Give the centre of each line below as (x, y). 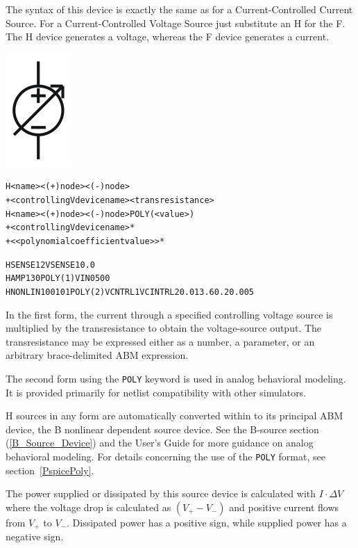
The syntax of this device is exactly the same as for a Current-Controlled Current (179, 9)
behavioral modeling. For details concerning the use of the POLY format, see (165, 457)
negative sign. (35, 537)
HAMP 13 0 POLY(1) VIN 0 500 (58, 279)
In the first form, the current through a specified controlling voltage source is (169, 314)
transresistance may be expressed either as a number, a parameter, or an (160, 341)
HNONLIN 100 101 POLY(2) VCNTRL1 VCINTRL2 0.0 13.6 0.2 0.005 (130, 292)
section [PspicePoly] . (50, 470)
